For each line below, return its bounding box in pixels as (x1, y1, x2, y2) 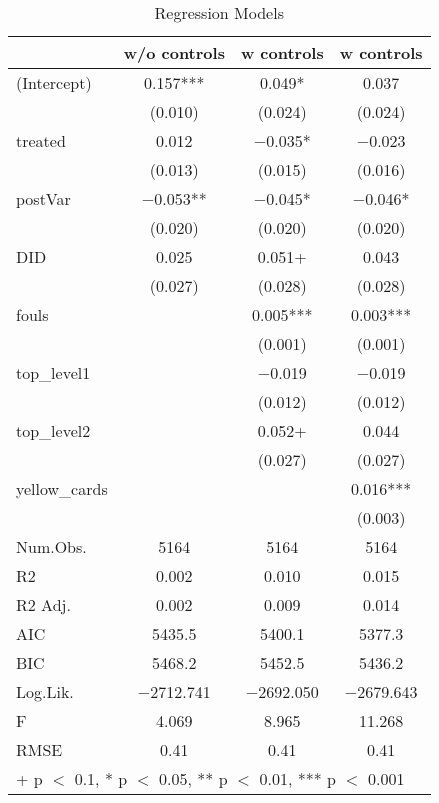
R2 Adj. (16, 593, 71, 616)
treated (16, 129, 66, 152)
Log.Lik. (16, 680, 74, 703)
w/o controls (123, 41, 225, 64)
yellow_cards (16, 477, 108, 500)
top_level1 (16, 361, 91, 384)
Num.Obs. (16, 535, 87, 558)
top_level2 (16, 419, 91, 442)
